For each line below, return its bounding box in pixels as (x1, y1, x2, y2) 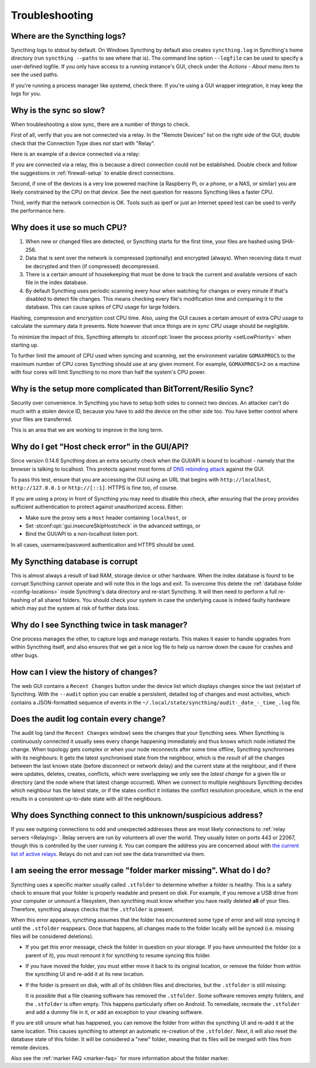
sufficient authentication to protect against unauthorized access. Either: (11, 504, 184, 511)
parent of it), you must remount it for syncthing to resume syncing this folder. (25, 951, 211, 959)
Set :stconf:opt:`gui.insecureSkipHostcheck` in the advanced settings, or (25, 522, 201, 529)
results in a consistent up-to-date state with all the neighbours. (11, 795, 163, 802)
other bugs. (11, 652, 39, 659)
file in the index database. (25, 279, 88, 286)
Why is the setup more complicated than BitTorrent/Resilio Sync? (11, 384, 254, 394)
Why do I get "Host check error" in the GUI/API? (11, 442, 189, 452)
